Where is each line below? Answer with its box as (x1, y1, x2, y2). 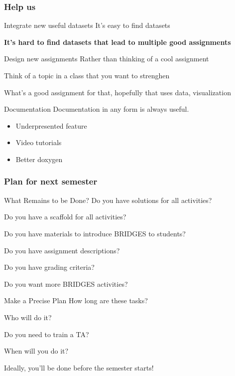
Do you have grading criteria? (4, 262, 95, 272)
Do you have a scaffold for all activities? (4, 211, 126, 222)
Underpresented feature (15, 120, 87, 131)
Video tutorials (15, 137, 62, 148)
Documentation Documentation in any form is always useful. (4, 104, 189, 114)
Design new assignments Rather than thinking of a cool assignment (4, 53, 209, 64)
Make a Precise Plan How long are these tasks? (4, 295, 148, 306)
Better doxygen (15, 154, 63, 164)
